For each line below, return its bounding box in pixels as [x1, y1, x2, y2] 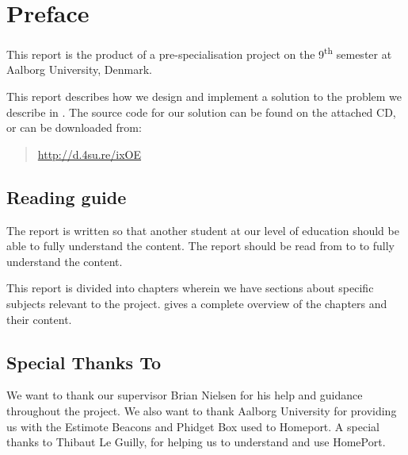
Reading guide [6, 184, 127, 209]
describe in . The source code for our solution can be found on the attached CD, [6, 103, 396, 120]
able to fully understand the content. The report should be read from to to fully [6, 237, 395, 254]
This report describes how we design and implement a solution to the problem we [6, 87, 402, 104]
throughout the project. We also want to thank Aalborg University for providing [6, 402, 397, 418]
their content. [6, 310, 72, 327]
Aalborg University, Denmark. [6, 61, 152, 78]
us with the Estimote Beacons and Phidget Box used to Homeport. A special [6, 418, 379, 434]
